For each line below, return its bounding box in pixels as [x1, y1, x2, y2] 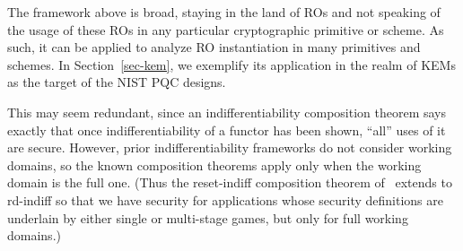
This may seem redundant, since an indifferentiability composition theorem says [7, 102, 447, 121]
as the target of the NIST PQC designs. [7, 73, 226, 91]
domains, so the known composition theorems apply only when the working [7, 155, 422, 174]
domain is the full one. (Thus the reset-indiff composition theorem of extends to [7, 173, 452, 192]
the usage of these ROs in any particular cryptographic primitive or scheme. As [7, 20, 444, 39]
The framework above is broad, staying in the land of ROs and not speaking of [7, 3, 441, 21]
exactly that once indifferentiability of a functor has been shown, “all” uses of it [7, 120, 446, 139]
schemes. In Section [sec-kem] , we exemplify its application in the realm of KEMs [7, 55, 456, 74]
